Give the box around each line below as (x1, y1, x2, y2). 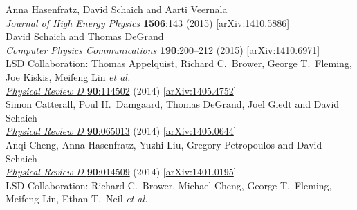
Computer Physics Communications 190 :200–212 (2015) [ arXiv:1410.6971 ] (6, 42, 320, 57)
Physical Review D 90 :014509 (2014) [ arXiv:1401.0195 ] (6, 164, 237, 179)
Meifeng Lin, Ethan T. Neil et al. (6, 191, 148, 206)
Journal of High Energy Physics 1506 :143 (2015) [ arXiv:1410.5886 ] (6, 15, 290, 30)
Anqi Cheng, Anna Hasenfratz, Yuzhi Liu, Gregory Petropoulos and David (6, 137, 322, 151)
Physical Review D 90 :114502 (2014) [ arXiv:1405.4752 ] (6, 83, 237, 97)
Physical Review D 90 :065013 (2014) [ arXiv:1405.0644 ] (6, 124, 237, 138)
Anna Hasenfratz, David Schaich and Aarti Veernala (6, 2, 228, 16)
